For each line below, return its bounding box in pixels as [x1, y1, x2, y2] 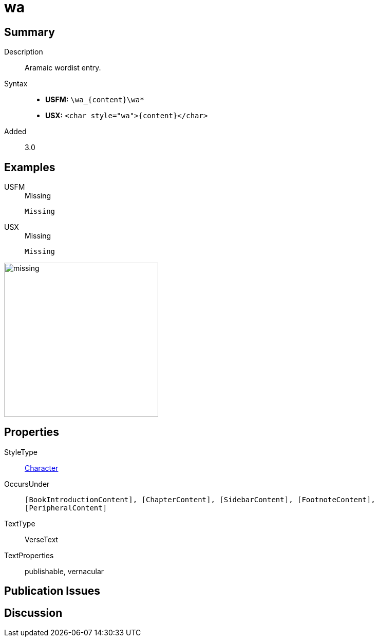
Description [4, 47, 43, 57]
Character [25, 463, 59, 472]
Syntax [4, 79, 28, 88]
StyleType [4, 447, 37, 456]
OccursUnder [4, 479, 50, 488]
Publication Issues [4, 584, 101, 598]
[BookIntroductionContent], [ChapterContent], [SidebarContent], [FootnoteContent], [25, 495, 375, 504]
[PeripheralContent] [25, 503, 107, 512]
